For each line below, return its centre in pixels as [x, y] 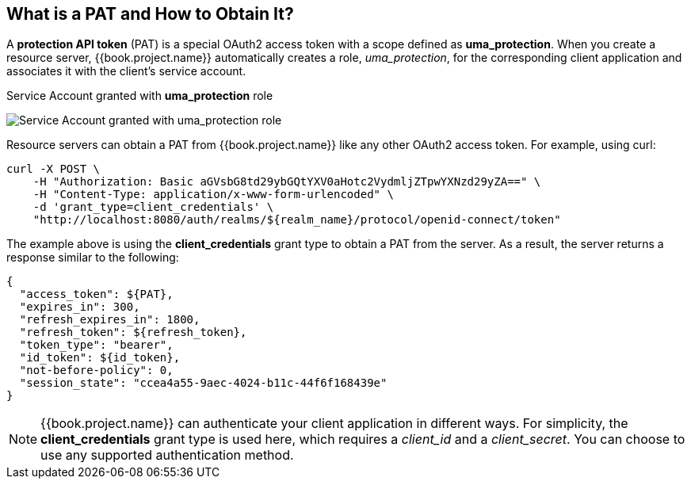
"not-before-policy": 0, [96, 370]
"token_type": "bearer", [96, 345]
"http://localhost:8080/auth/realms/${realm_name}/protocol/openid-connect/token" [297, 220]
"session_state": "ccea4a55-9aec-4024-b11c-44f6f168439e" [203, 383]
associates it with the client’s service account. [126, 71]
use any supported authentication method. [167, 455]
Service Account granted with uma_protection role [140, 96]
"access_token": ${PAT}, [96, 294]
